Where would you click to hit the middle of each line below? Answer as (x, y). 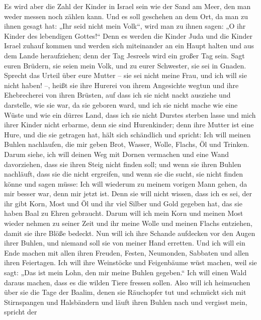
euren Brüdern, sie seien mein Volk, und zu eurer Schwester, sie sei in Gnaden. (125, 65)
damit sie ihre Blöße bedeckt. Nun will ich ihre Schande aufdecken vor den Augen (130, 233)
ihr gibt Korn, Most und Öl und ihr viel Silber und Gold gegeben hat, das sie (123, 203)
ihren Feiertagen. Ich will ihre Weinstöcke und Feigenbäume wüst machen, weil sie (130, 262)
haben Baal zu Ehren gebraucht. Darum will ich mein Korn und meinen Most (124, 213)
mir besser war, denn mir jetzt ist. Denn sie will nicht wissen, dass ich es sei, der (128, 193)
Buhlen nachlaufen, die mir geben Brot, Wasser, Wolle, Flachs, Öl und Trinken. (127, 144)
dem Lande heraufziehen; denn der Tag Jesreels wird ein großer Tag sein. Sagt (124, 55)
